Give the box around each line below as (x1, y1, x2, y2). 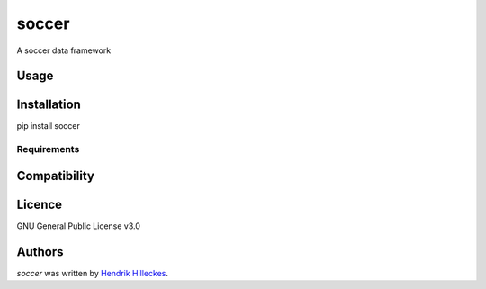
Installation (16, 97, 81, 113)
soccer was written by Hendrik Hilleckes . (16, 267, 169, 278)
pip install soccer (16, 121, 80, 131)
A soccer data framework (16, 45, 112, 56)
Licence (16, 196, 63, 212)
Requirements (16, 143, 80, 156)
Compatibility (16, 167, 94, 184)
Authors (16, 244, 64, 259)
